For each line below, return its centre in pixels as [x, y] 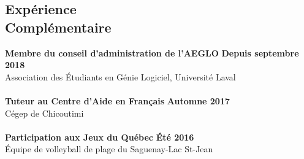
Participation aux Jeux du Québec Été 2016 [100, 137]
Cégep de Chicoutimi [44, 113]
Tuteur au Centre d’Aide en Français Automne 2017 [118, 100]
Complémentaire [58, 27]
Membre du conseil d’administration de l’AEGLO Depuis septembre [152, 52]
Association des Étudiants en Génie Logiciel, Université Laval [120, 76]
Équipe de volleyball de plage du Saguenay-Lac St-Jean [109, 149]
